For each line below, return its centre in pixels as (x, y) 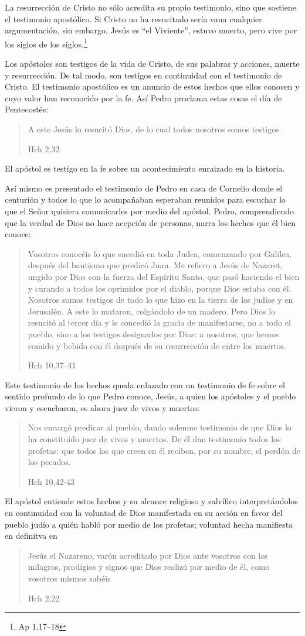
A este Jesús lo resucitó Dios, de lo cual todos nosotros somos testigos (153, 129)
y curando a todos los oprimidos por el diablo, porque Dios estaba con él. (160, 288)
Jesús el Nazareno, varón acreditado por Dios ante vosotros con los (148, 555)
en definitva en (31, 536)
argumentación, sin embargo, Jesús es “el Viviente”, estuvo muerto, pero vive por (151, 30)
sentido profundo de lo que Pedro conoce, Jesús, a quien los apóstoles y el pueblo (150, 396)
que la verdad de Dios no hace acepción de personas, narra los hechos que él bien (150, 222)
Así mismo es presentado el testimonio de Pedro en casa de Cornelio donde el (144, 188)
